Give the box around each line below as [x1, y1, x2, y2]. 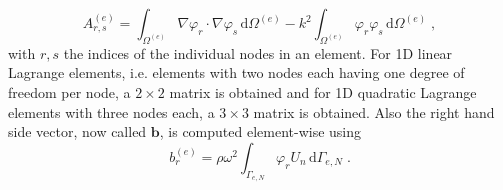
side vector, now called [8, 121, 147, 142]
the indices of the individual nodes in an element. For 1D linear [63, 42, 453, 63]
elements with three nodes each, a [8, 101, 215, 122]
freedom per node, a [8, 81, 131, 102]
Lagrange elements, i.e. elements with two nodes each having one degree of [8, 62, 465, 83]
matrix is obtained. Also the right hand [253, 101, 495, 122]
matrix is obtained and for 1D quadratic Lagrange [169, 81, 477, 102]
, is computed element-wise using [159, 121, 362, 142]
